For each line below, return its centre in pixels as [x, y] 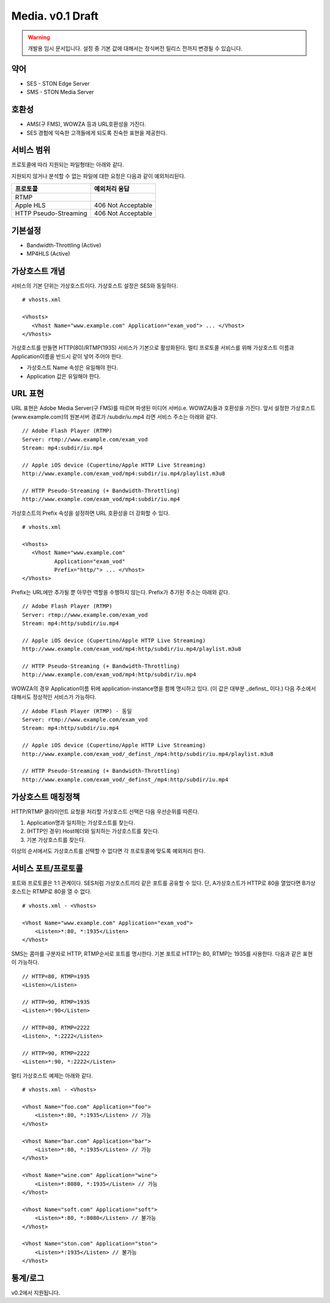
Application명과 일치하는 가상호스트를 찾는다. [81, 822]
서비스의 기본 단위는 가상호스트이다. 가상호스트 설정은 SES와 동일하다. [95, 286]
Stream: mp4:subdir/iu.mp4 [63, 448]
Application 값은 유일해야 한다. [64, 376]
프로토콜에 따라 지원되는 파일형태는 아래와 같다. [68, 164]
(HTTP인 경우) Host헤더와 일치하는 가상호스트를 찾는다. [93, 831]
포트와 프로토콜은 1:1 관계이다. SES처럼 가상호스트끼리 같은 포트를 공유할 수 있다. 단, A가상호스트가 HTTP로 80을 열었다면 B [159, 883]
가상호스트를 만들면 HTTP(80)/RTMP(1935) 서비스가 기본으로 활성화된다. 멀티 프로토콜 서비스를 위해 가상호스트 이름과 [153, 348]
